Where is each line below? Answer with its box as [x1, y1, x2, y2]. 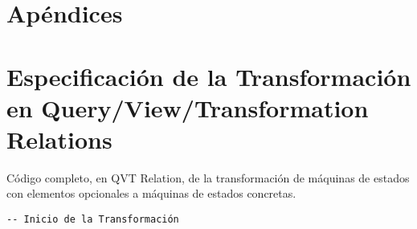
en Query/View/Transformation [6, 91, 369, 124]
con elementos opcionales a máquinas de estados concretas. [6, 185, 296, 202]
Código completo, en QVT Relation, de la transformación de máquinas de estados [6, 169, 410, 186]
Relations [6, 122, 112, 155]
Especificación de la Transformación [6, 59, 411, 92]
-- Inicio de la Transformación [6, 214, 179, 226]
